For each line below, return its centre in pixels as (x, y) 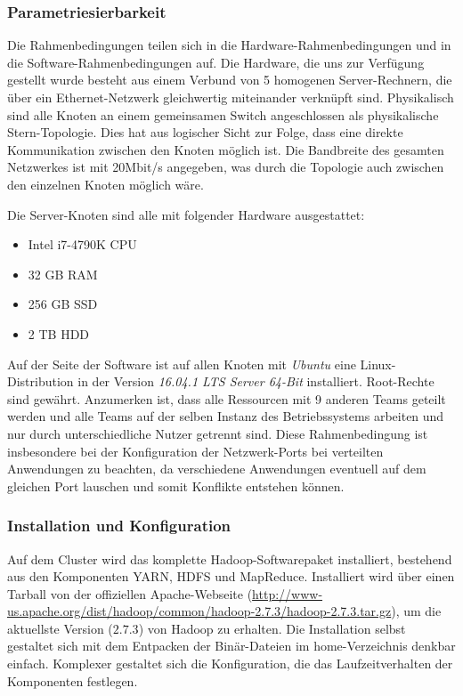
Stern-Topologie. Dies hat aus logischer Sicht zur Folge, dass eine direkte (205, 132)
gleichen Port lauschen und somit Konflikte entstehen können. (176, 486)
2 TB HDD (59, 333)
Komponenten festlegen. (73, 680)
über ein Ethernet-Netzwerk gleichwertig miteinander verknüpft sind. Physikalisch (231, 97)
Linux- (378, 364)
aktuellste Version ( (60, 628)
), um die (416, 611)
